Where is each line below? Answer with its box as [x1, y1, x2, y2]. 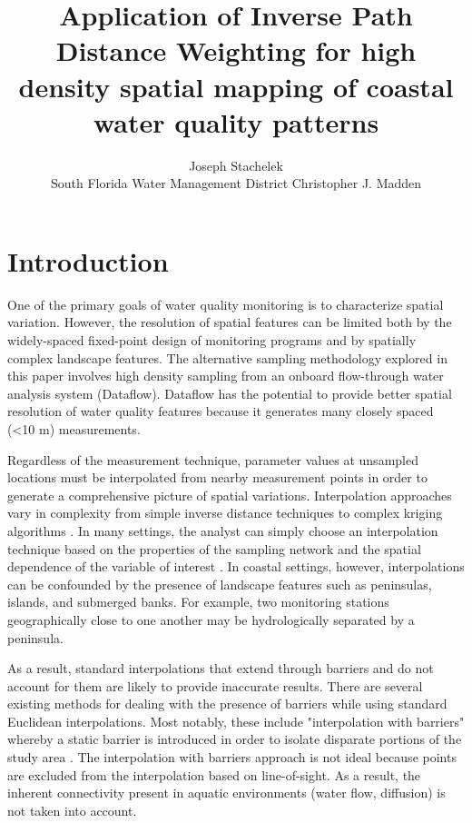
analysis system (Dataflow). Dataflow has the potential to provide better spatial [7, 383, 452, 402]
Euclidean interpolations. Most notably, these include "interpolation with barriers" [7, 711, 465, 730]
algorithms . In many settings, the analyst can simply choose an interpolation [7, 521, 438, 540]
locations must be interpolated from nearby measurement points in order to [7, 468, 428, 487]
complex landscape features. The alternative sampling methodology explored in [7, 348, 447, 367]
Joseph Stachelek [189, 155, 283, 174]
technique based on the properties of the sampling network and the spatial [7, 539, 421, 558]
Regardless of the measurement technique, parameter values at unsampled [7, 450, 418, 469]
